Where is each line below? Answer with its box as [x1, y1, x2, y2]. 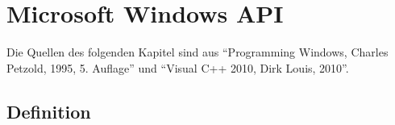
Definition [6, 98, 91, 123]
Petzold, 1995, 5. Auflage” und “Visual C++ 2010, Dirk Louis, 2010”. [6, 59, 349, 76]
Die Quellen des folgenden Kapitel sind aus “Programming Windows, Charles [6, 44, 389, 60]
